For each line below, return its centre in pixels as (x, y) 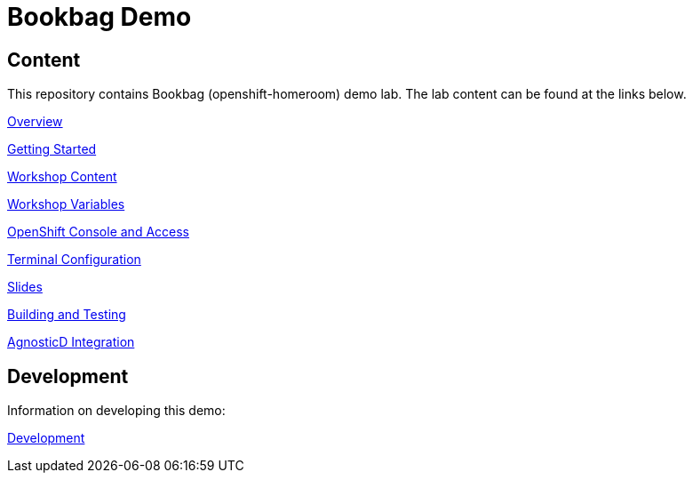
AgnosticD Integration (71, 342)
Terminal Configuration (74, 260)
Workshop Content (62, 177)
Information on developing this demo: (116, 411)
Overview (35, 122)
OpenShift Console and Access (98, 232)
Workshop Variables (66, 204)
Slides (25, 287)
